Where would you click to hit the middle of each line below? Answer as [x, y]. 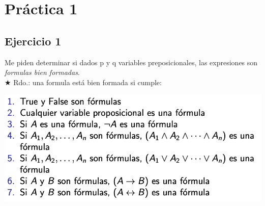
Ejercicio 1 [33, 41]
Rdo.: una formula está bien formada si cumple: [87, 82]
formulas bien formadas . [42, 72]
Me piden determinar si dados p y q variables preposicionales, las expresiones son [131, 62]
